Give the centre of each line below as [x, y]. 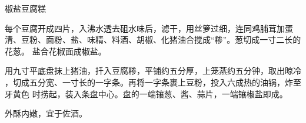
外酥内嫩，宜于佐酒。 [46, 113]
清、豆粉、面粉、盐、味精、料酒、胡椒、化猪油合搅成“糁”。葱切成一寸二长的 [153, 40]
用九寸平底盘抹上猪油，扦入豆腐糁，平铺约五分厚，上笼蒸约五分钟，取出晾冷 [153, 71]
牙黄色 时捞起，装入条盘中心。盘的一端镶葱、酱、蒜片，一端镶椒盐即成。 [146, 93]
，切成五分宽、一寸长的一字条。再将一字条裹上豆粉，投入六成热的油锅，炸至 [153, 82]
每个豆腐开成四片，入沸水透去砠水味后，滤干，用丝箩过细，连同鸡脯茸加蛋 [149, 28]
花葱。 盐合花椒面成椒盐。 [56, 51]
